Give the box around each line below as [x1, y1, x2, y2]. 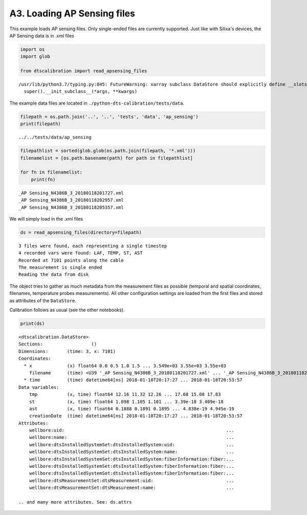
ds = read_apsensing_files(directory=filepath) [20, 229, 142, 235]
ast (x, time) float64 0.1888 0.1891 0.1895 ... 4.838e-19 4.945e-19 [29, 406, 235, 411]
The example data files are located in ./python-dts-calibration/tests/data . [9, 100, 184, 106]
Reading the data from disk [18, 272, 89, 278]
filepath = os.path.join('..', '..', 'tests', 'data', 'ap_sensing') [20, 113, 199, 120]
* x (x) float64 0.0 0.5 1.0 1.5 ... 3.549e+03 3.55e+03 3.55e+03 [24, 363, 227, 369]
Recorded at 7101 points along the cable [18, 257, 124, 263]
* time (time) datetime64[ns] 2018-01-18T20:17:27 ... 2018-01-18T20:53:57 [24, 377, 243, 383]
